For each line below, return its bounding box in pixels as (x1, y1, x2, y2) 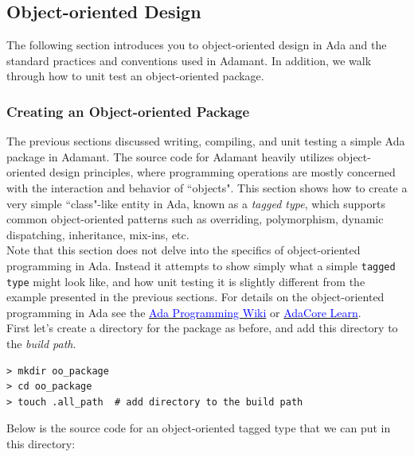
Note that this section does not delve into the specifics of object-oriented (6, 242, 361, 258)
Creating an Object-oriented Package (6, 101, 250, 121)
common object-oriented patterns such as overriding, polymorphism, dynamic (6, 211, 384, 227)
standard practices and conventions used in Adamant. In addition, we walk (6, 52, 372, 68)
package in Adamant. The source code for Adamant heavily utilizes (6, 148, 334, 165)
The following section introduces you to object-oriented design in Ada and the (6, 37, 387, 53)
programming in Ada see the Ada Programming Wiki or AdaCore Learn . (6, 304, 361, 320)
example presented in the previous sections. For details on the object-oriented (6, 289, 385, 305)
